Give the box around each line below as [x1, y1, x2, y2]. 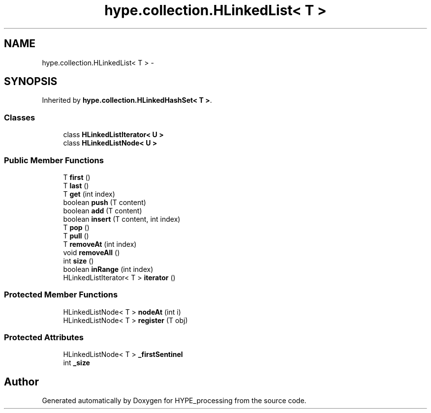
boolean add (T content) [63, 206, 142, 215]
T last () [63, 181, 89, 190]
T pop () [63, 223, 90, 232]
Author [4, 375, 39, 388]
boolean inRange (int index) [63, 265, 154, 273]
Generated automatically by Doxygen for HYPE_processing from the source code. [42, 396, 307, 405]
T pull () [63, 231, 89, 240]
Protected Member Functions [4, 290, 118, 300]
